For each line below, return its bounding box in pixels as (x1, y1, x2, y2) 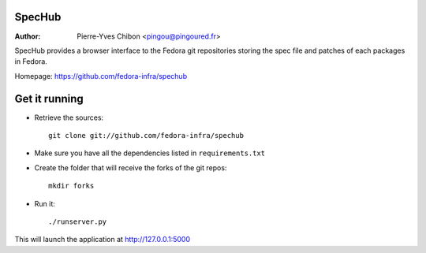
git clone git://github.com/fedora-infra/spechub (48, 131, 245, 140)
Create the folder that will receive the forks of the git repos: (34, 162, 227, 173)
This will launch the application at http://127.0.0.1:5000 (14, 235, 191, 244)
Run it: (34, 199, 55, 208)
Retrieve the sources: (34, 113, 104, 122)
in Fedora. (14, 57, 47, 66)
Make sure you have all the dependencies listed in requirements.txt (34, 148, 266, 158)
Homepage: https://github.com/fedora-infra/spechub (14, 71, 188, 80)
